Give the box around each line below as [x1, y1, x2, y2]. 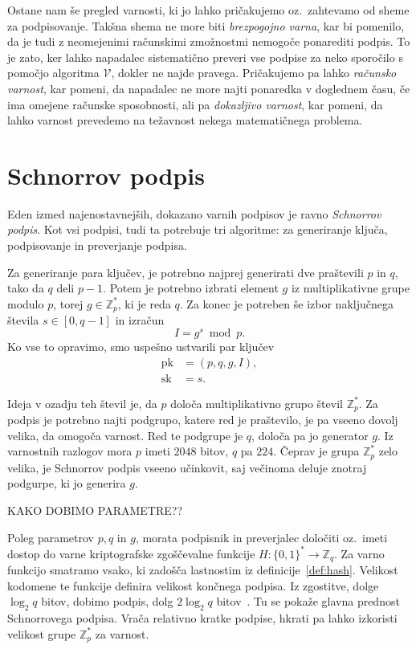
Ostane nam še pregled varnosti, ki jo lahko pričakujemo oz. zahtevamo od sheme [7, 2, 410, 18]
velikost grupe [7, 625, 76, 642]
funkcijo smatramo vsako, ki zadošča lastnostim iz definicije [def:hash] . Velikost [7, 561, 398, 578]
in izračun [115, 312, 165, 329]
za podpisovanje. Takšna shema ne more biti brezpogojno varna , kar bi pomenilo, [7, 17, 405, 34]
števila [7, 312, 39, 329]
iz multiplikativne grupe [291, 280, 410, 296]
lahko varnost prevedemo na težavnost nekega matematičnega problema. [7, 112, 363, 129]
